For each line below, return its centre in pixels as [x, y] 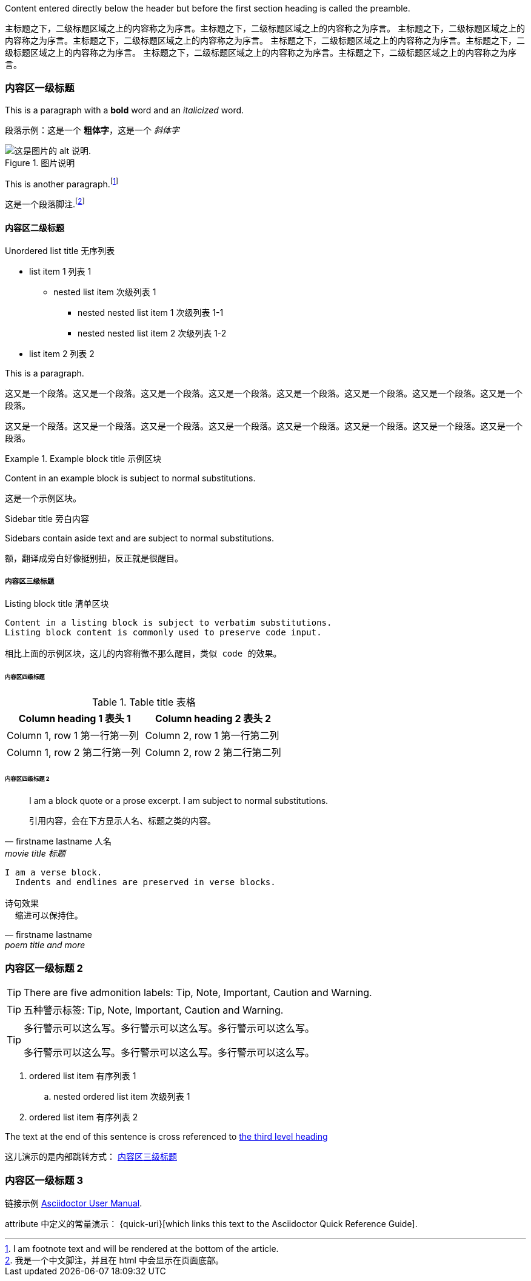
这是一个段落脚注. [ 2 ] [45, 203]
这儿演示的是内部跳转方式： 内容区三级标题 [91, 1157]
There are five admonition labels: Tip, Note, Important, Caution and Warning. [198, 993]
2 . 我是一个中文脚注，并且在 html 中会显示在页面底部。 [114, 1260]
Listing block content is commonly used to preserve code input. [163, 633]
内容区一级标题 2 [44, 968]
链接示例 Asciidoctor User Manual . [74, 1203]
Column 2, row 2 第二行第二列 [213, 752]
